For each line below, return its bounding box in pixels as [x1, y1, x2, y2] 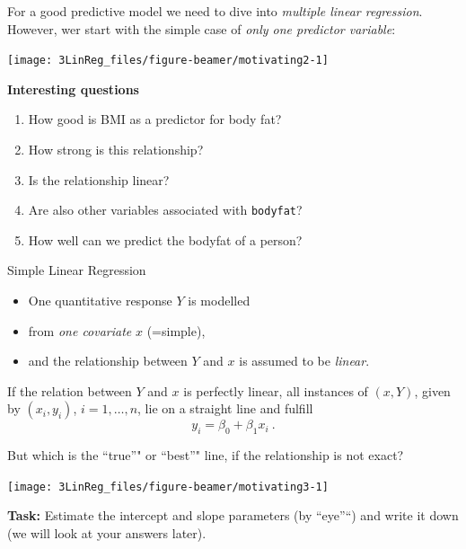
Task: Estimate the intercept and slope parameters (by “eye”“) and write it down [7, 506, 459, 525]
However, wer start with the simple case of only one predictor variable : [7, 19, 396, 38]
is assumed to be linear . [239, 351, 370, 370]
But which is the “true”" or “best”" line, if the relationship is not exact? [7, 446, 404, 465]
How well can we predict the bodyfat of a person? [28, 230, 303, 249]
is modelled [188, 291, 251, 310]
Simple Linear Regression [7, 261, 146, 279]
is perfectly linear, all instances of [183, 381, 368, 400]
